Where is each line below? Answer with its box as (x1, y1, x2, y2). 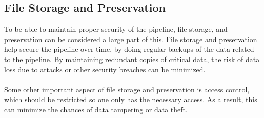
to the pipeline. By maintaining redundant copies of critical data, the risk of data (4, 53, 260, 64)
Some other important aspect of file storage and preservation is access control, (4, 84, 250, 94)
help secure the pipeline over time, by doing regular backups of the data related (4, 44, 254, 54)
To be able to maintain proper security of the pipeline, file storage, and (4, 24, 228, 34)
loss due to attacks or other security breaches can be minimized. (4, 64, 206, 74)
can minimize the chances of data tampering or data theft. (4, 104, 188, 114)
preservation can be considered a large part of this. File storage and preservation (4, 33, 257, 44)
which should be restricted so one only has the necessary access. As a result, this (4, 94, 257, 105)
